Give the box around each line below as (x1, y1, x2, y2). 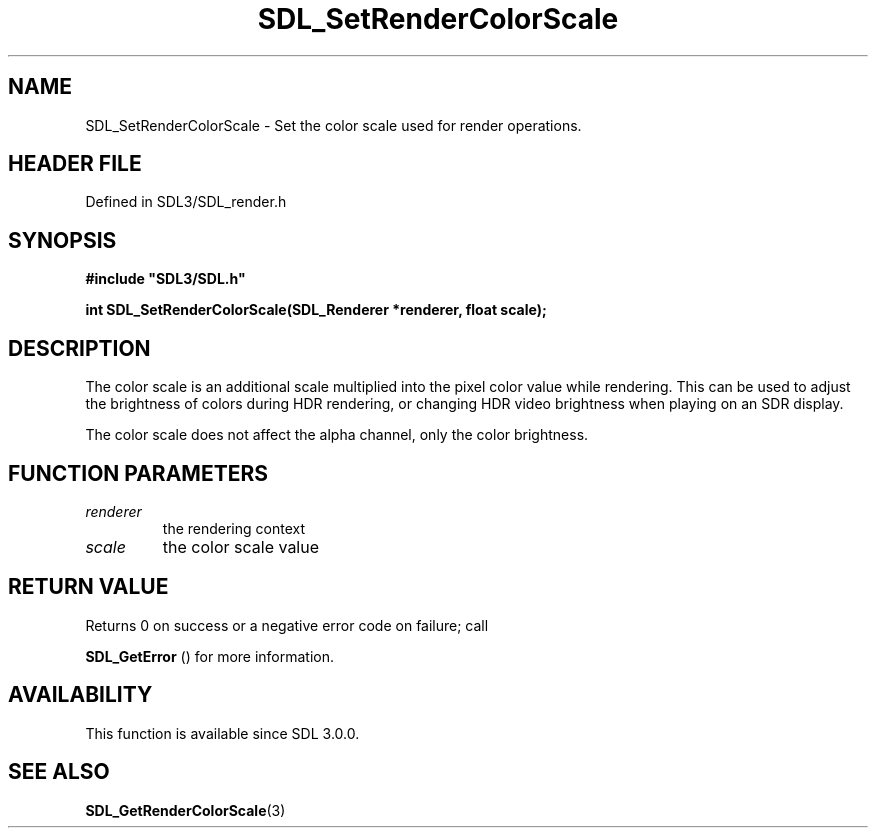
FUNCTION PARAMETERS (8, 460, 268, 486)
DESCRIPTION (8, 335, 151, 361)
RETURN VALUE (8, 574, 169, 600)
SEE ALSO (8, 759, 110, 785)
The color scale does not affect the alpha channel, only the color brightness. (85, 426, 589, 444)
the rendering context (162, 519, 306, 537)
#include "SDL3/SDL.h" (85, 270, 246, 288)
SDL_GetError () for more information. (85, 647, 335, 665)
